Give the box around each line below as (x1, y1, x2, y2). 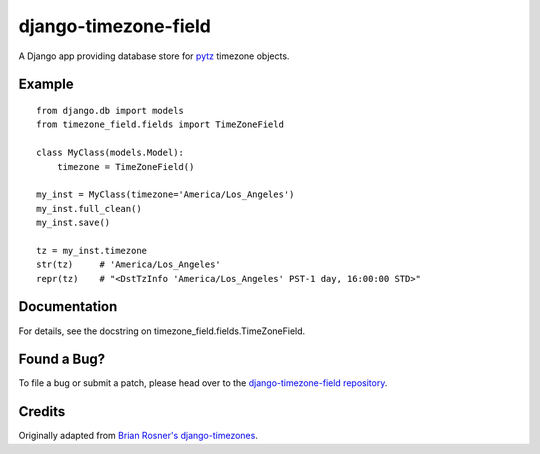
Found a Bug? (18, 351, 106, 368)
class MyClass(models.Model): (36, 147, 185, 159)
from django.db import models (36, 105, 185, 116)
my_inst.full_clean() (36, 203, 142, 214)
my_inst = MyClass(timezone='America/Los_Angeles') (36, 189, 295, 200)
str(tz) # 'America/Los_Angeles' (36, 259, 222, 270)
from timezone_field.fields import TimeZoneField (36, 119, 285, 130)
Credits (18, 403, 66, 420)
